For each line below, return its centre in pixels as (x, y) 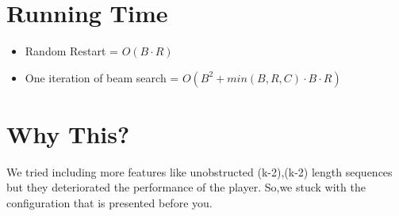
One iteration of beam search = (102, 77)
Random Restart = (71, 51)
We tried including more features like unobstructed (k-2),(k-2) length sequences (199, 171)
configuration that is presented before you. (109, 203)
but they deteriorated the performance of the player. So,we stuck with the (186, 187)
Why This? (68, 133)
